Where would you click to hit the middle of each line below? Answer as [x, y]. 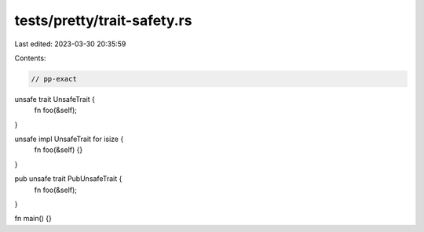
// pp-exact [54, 79]
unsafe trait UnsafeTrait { [55, 99]
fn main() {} [33, 219]
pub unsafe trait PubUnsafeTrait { [68, 179]
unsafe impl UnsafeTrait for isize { [69, 139]
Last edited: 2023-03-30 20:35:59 [70, 44]
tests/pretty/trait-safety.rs [103, 20]
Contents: [30, 58]
